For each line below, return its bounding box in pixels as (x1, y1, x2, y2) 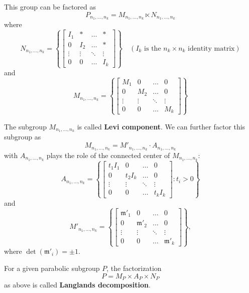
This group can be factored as (4, 2, 96, 12)
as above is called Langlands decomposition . (4, 279, 151, 289)
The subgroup (4, 121, 47, 131)
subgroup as (4, 131, 41, 142)
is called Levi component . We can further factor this (77, 121, 245, 131)
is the (144, 45, 161, 52)
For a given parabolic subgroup (4, 262, 100, 273)
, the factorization (106, 262, 162, 273)
